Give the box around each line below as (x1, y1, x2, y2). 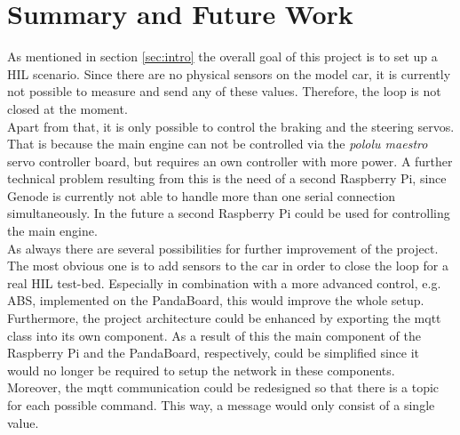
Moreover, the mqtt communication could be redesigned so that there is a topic (7, 378, 440, 397)
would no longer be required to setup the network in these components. (7, 360, 395, 379)
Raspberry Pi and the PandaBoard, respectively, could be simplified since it (7, 343, 420, 362)
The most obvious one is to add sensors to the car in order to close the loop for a (7, 256, 448, 275)
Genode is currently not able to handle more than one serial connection (7, 186, 396, 205)
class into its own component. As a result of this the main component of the (7, 326, 421, 344)
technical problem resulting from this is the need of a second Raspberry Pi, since (7, 169, 447, 188)
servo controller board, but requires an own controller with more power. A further (7, 151, 453, 170)
